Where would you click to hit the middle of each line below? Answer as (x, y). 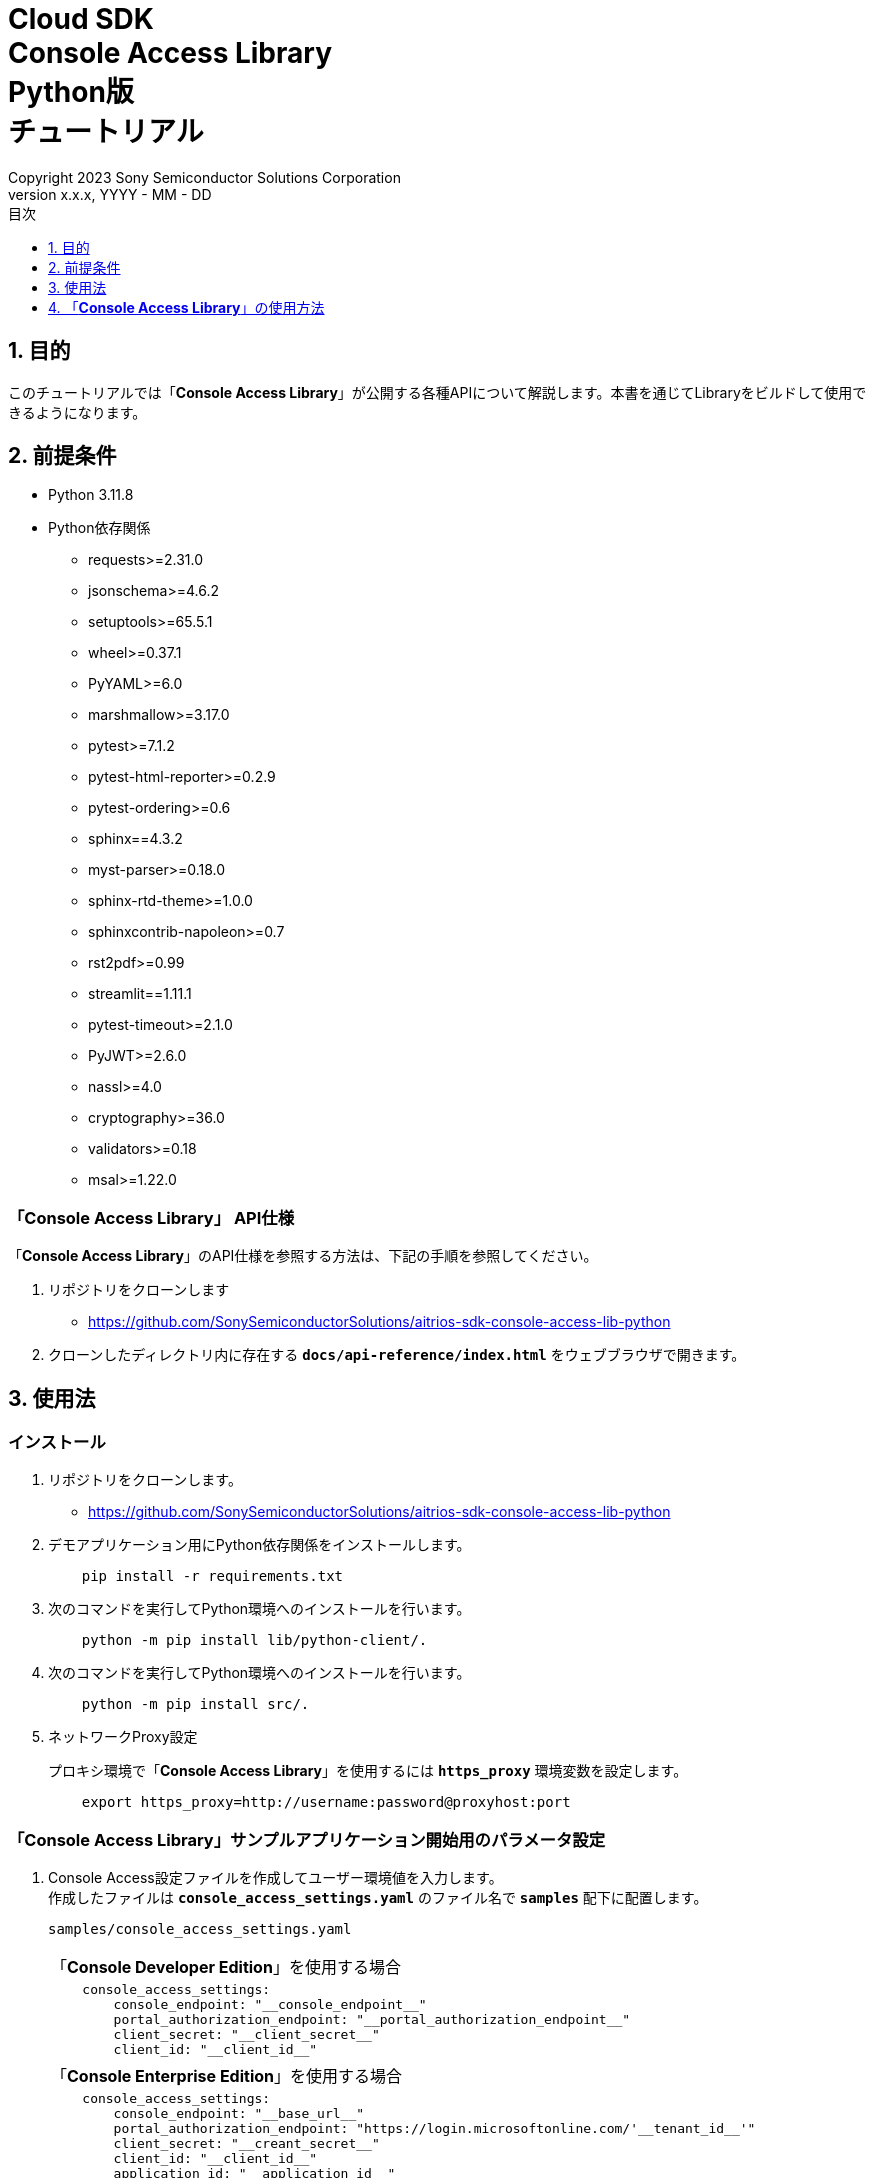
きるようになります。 (77, 412)
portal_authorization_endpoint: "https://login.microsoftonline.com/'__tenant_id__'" (434, 2129)
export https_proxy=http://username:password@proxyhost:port (326, 1802)
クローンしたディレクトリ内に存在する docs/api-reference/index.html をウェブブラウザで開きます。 (397, 1355)
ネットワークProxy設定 (123, 1737)
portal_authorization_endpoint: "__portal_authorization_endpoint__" (372, 2020)
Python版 (71, 92)
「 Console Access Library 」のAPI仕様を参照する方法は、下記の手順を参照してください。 (303, 1256)
